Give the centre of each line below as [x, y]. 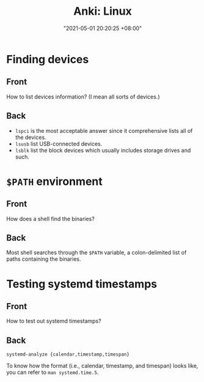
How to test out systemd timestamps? [54, 321]
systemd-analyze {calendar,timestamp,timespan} [68, 354]
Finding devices [48, 59]
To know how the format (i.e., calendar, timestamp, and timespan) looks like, [102, 366]
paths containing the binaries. [44, 259]
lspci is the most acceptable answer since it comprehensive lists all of [104, 130]
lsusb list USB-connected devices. [59, 144]
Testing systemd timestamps [82, 284]
